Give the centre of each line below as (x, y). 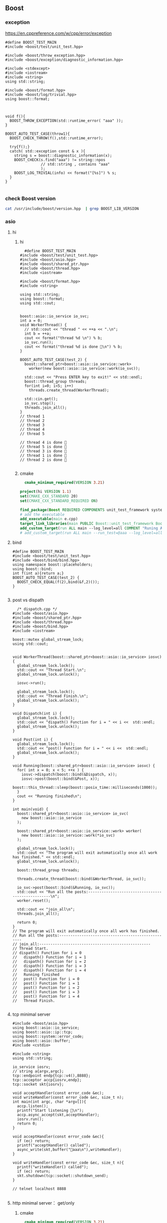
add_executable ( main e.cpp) (49, 519)
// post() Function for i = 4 (46, 996)
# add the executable (42, 514)
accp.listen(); (33, 1106)
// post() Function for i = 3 (46, 992)
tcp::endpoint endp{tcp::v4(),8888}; (51, 1076)
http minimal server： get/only (43, 1203)
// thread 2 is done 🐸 (43, 460)
